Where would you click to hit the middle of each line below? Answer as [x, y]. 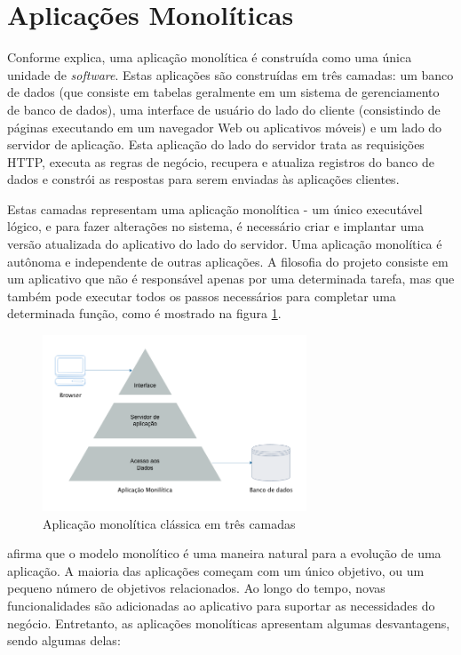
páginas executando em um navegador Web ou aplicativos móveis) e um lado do [225, 127]
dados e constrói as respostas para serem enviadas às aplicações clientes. [203, 179]
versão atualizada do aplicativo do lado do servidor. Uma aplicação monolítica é [225, 244]
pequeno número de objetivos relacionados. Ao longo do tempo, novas [196, 588]
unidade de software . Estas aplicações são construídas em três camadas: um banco [230, 74]
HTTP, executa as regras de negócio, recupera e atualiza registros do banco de [221, 161]
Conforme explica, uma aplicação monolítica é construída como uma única [210, 57]
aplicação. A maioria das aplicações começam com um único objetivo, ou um [216, 570]
